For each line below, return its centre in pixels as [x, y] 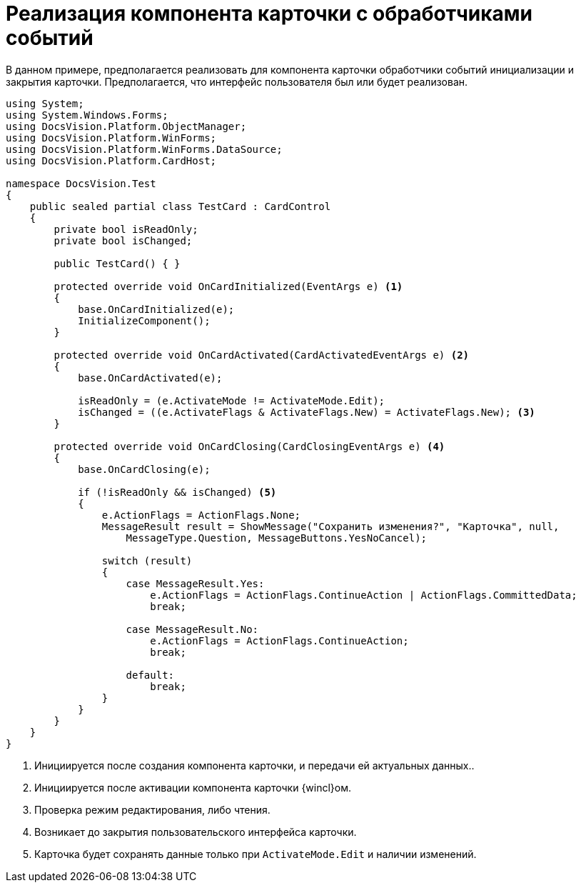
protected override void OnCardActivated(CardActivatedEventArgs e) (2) [262, 355]
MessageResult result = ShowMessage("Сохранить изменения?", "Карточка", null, [330, 526]
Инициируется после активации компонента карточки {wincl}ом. [193, 787]
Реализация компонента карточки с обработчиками [269, 14]
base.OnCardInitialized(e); [156, 309]
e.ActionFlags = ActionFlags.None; [201, 515]
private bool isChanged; [123, 240]
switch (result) [147, 560]
